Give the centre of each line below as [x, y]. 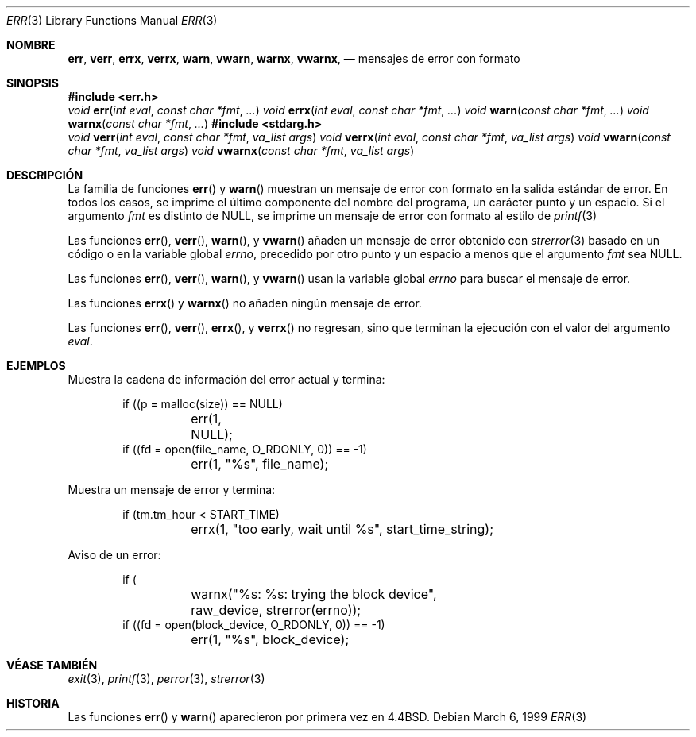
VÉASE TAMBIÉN [52, 665]
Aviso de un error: [114, 555]
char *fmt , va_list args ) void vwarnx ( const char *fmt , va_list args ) [241, 150]
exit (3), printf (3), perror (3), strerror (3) [166, 679]
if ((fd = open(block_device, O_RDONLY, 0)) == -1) [254, 625]
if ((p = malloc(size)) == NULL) [203, 404]
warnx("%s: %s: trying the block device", [314, 594]
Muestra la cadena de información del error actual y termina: [226, 379]
